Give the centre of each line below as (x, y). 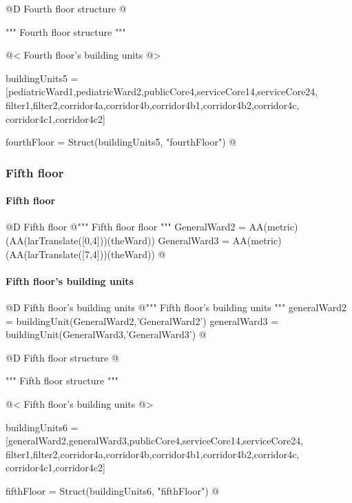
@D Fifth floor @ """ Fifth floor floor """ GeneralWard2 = (126, 227)
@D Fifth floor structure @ (62, 357)
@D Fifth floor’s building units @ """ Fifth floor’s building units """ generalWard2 (176, 307)
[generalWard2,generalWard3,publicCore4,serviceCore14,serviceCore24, (155, 441)
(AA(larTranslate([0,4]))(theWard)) (80, 240)
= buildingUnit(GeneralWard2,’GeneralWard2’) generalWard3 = (142, 320)
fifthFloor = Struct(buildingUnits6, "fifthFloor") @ (113, 490)
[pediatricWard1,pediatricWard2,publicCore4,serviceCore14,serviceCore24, (162, 91)
